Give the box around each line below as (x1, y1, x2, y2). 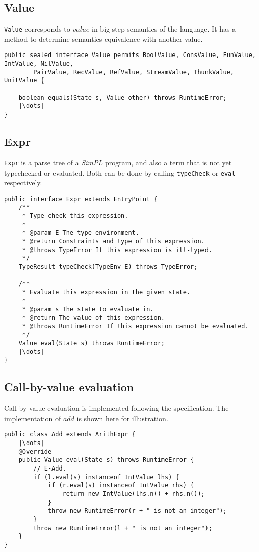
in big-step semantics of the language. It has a (92, 23, 236, 34)
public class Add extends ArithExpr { (4, 431, 136, 438)
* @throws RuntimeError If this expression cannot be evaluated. (22, 322, 249, 330)
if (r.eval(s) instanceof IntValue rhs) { (47, 482, 194, 489)
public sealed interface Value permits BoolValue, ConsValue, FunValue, (4, 51, 256, 59)
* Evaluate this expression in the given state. (22, 289, 191, 296)
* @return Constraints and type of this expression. (22, 238, 205, 245)
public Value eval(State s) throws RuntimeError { (18, 456, 194, 464)
